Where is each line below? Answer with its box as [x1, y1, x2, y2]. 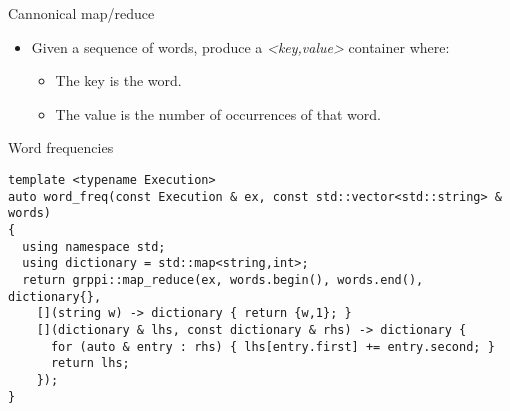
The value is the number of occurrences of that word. [55, 103, 381, 124]
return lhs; [50, 356, 130, 371]
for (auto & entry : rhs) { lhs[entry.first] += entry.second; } [50, 339, 495, 354]
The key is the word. [55, 70, 182, 91]
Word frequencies [8, 137, 114, 158]
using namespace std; [22, 239, 166, 254]
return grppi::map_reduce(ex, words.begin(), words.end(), [22, 272, 424, 287]
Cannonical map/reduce [8, 3, 155, 23]
